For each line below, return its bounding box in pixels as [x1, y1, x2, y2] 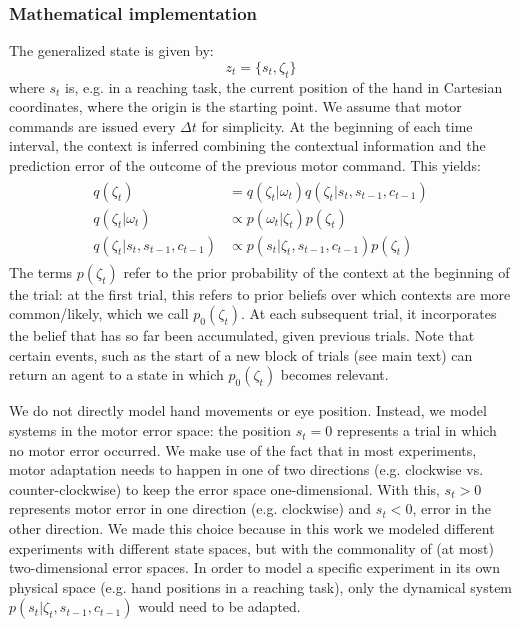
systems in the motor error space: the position [9, 420, 292, 441]
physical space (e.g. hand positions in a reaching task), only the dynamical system [9, 576, 513, 597]
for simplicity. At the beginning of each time [201, 115, 473, 136]
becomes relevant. [280, 364, 389, 385]
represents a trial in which [336, 420, 497, 441]
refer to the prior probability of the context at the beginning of [123, 261, 510, 282]
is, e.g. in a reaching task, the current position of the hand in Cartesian [65, 76, 503, 97]
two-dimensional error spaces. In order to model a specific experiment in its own [9, 557, 500, 578]
